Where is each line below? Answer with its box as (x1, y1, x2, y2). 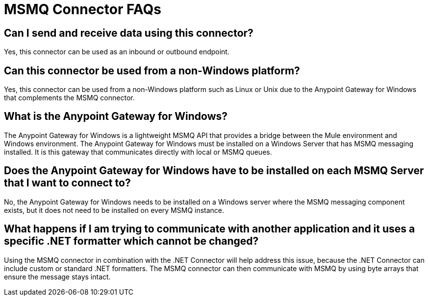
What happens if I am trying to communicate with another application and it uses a (4, 223, 415, 235)
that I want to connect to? (4, 177, 131, 189)
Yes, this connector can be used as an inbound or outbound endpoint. (4, 47, 229, 56)
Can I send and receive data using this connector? (4, 26, 253, 39)
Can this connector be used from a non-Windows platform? (4, 64, 300, 77)
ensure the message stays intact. (4, 272, 111, 281)
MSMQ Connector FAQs (4, 1, 162, 18)
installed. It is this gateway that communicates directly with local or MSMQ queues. (4, 147, 272, 156)
